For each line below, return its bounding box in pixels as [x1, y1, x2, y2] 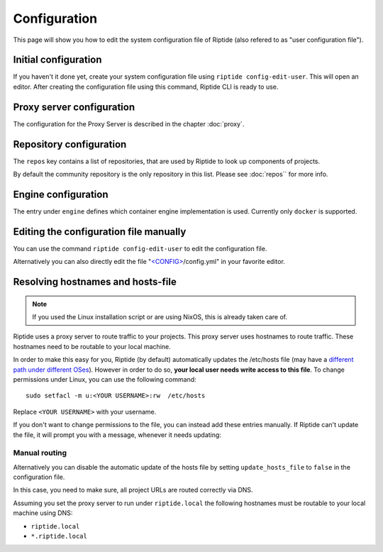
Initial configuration [13, 54, 102, 66]
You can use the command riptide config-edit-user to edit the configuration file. [13, 244, 267, 253]
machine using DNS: [13, 509, 73, 517]
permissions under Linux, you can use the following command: [13, 375, 196, 383]
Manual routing [13, 448, 67, 458]
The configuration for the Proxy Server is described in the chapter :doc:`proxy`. [13, 119, 245, 128]
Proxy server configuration [13, 101, 135, 113]
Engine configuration [13, 188, 109, 200]
